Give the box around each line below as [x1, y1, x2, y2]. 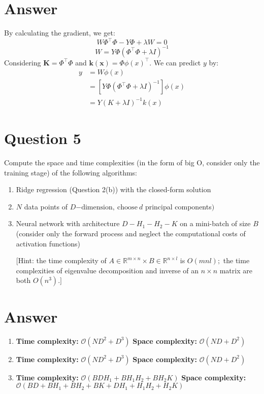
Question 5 [4, 128, 81, 149]
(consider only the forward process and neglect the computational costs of [16, 228, 246, 238]
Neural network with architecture [16, 218, 120, 229]
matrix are [219, 265, 252, 275]
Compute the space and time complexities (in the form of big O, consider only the [4, 157, 260, 168]
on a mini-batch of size [180, 218, 251, 229]
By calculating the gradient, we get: [4, 27, 115, 38]
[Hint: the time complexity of [16, 255, 107, 266]
